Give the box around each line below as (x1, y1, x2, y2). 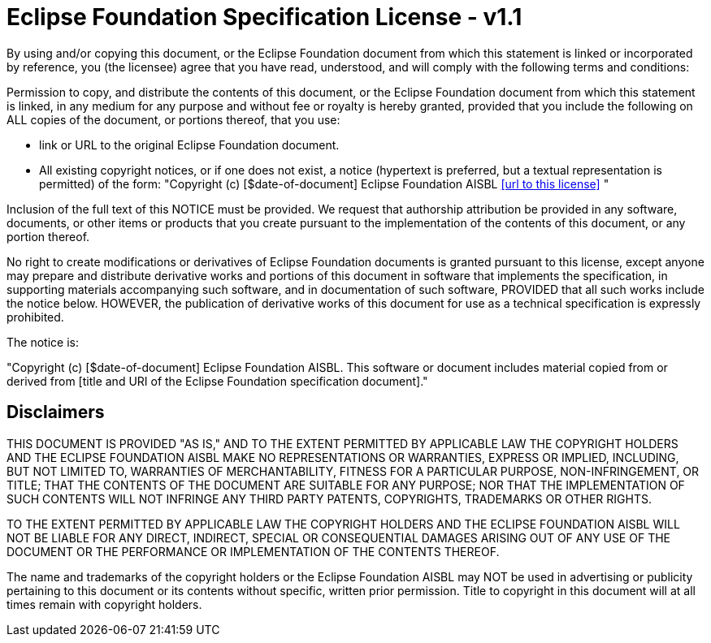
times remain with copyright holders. (7, 597, 202, 611)
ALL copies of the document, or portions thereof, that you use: (7, 112, 340, 127)
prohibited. (7, 309, 64, 324)
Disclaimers (7, 402, 105, 423)
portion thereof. (7, 229, 90, 244)
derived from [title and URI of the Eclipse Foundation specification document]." (7, 373, 428, 388)
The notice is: (7, 334, 79, 349)
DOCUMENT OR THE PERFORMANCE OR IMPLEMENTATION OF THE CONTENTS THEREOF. (7, 544, 500, 559)
